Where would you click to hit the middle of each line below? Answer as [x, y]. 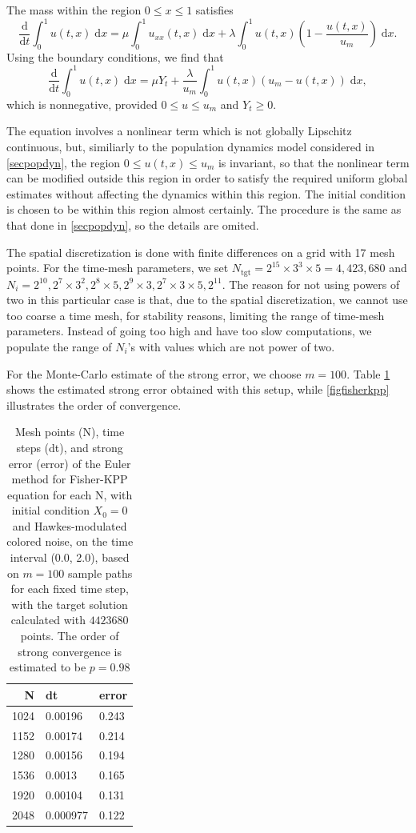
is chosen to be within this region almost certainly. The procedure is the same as [204, 209]
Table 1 [372, 373]
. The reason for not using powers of [311, 284]
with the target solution [70, 604]
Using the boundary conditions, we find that [115, 56]
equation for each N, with [70, 494]
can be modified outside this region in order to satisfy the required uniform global [207, 178]
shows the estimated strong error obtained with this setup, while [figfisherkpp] [198, 389]
